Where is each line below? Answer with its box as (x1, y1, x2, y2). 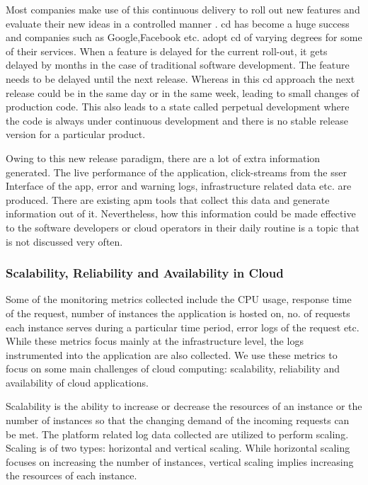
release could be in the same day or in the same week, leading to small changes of (6, 85, 360, 100)
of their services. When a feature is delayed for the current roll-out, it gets (6, 43, 328, 58)
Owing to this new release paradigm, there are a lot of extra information (6, 150, 321, 165)
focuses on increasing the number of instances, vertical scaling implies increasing (6, 454, 354, 469)
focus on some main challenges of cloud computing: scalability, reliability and (6, 361, 340, 376)
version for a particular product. (6, 127, 146, 142)
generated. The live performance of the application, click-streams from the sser (6, 164, 347, 179)
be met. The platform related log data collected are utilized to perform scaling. (6, 426, 349, 441)
